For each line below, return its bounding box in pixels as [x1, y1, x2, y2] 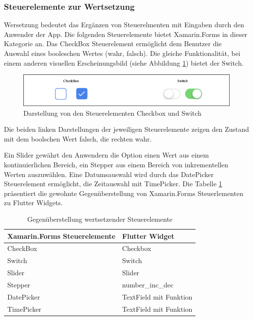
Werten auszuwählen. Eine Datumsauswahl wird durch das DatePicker [4, 169, 214, 179]
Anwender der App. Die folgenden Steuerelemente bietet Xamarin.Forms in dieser [4, 29, 248, 39]
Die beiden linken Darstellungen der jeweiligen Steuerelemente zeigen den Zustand [4, 124, 249, 134]
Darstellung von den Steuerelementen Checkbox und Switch [23, 107, 201, 118]
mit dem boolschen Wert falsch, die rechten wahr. [4, 133, 152, 143]
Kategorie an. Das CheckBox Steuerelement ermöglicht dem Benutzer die [4, 38, 222, 49]
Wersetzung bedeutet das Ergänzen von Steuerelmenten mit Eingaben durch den [4, 19, 244, 30]
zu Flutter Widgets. [4, 197, 63, 208]
